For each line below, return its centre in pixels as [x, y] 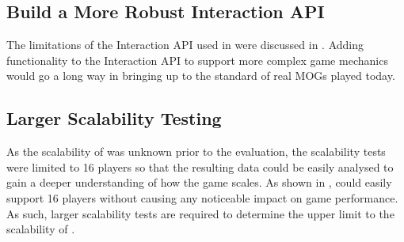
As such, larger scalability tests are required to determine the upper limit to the [200, 213]
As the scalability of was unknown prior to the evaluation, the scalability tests [196, 151]
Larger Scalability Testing [114, 118]
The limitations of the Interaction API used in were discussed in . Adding [185, 45]
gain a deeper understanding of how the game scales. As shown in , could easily [199, 182]
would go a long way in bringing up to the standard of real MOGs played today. [201, 76]
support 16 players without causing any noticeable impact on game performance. [202, 197]
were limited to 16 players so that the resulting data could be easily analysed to [200, 166]
